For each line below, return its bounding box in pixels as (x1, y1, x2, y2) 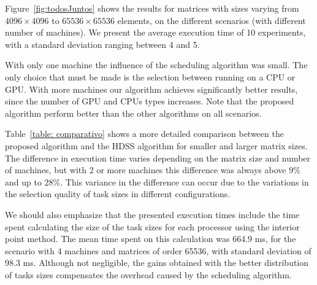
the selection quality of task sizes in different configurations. (5, 187, 231, 200)
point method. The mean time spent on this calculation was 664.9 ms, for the (5, 232, 296, 245)
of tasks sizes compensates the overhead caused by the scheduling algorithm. (5, 268, 292, 281)
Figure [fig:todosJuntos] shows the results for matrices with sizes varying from (5, 2, 299, 14)
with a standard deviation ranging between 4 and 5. (5, 37, 200, 50)
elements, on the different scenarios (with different (117, 14, 306, 26)
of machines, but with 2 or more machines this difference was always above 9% (5, 163, 300, 176)
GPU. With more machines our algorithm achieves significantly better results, (5, 82, 298, 95)
